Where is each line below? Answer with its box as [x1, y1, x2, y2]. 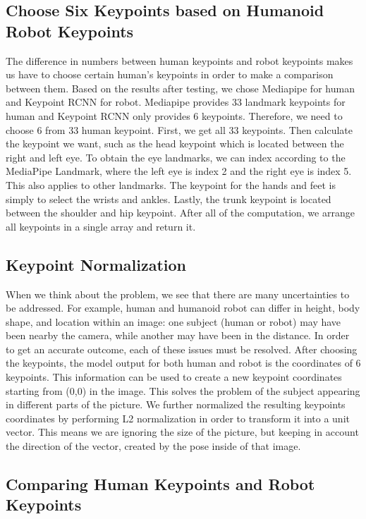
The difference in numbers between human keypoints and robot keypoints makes [6, 53, 353, 68]
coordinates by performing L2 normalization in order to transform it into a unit [6, 410, 350, 425]
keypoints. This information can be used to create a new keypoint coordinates [6, 370, 342, 384]
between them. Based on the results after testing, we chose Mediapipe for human [6, 80, 355, 95]
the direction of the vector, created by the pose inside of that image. [6, 439, 301, 453]
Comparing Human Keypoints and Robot [6, 473, 315, 495]
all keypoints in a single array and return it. [6, 219, 196, 233]
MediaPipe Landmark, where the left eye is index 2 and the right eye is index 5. [6, 164, 352, 178]
